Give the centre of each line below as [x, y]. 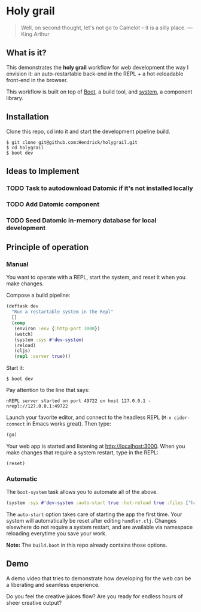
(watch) [24, 334]
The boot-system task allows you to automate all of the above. [82, 492]
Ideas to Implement [43, 171]
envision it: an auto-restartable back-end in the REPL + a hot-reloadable [95, 74]
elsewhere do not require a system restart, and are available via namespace [100, 527]
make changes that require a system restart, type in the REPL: [82, 453]
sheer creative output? [34, 602]
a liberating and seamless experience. [53, 584]
